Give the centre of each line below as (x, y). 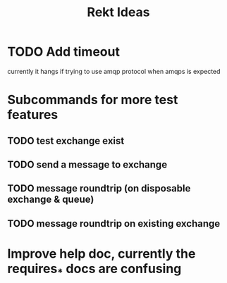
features (33, 115)
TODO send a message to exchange (87, 164)
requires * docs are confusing (94, 270)
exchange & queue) (51, 200)
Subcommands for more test (93, 100)
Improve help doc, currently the (102, 253)
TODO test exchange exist (66, 140)
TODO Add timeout (63, 52)
